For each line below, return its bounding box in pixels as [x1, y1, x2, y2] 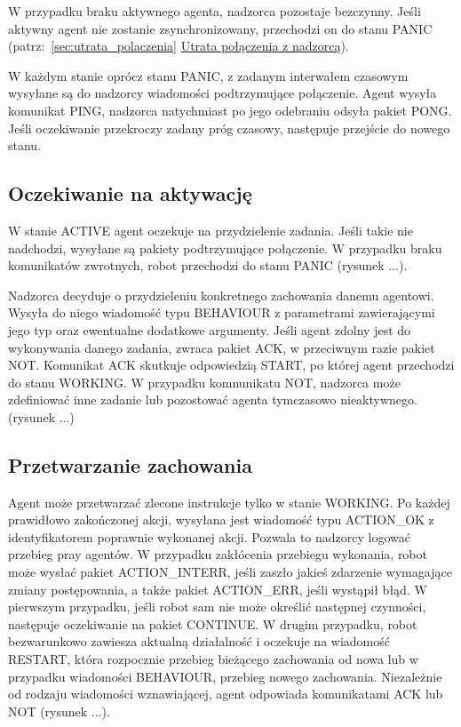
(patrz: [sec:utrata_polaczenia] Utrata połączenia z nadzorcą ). [8, 36, 349, 55]
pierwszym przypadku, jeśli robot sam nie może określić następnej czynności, [8, 597, 426, 616]
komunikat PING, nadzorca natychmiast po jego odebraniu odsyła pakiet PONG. [8, 100, 452, 119]
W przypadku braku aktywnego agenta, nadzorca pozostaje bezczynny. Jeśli [8, 2, 421, 20]
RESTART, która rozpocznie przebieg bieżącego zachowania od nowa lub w [8, 650, 418, 668]
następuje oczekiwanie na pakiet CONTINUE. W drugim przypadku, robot [8, 614, 417, 633]
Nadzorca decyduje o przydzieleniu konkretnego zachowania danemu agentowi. [8, 285, 434, 304]
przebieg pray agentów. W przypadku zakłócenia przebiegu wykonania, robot [8, 545, 427, 563]
